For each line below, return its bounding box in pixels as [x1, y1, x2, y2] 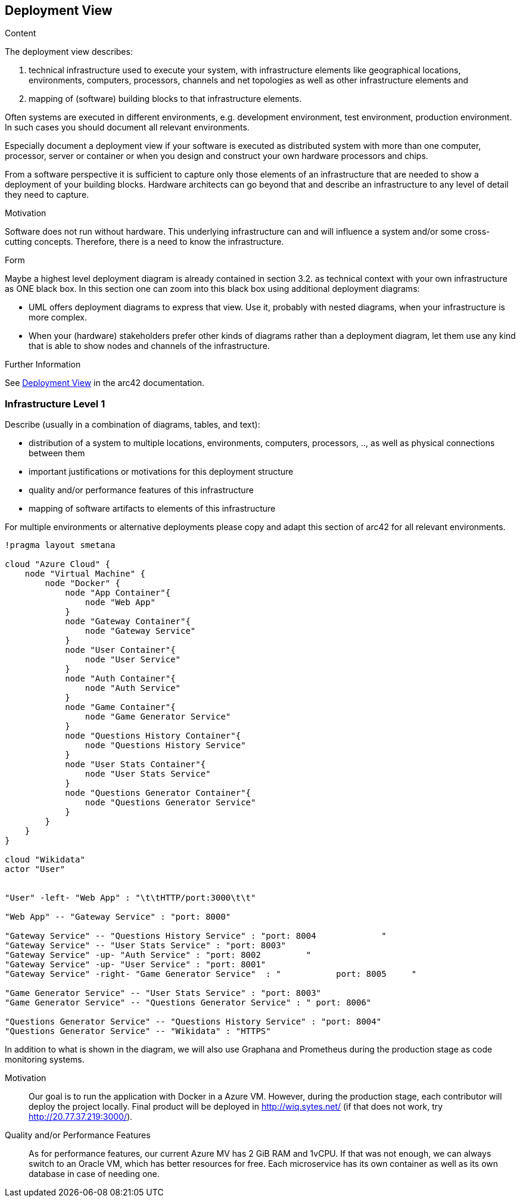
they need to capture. [5, 189, 89, 200]
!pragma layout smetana [5, 540, 116, 550]
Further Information [5, 359, 81, 370]
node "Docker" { [45, 578, 120, 588]
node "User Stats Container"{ [65, 759, 206, 770]
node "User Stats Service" [85, 769, 211, 779]
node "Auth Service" [85, 683, 181, 693]
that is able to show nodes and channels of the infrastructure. [29, 341, 270, 351]
